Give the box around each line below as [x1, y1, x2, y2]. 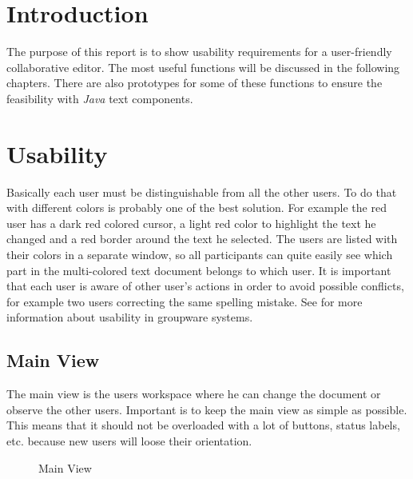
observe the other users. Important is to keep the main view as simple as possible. [6, 401, 407, 417]
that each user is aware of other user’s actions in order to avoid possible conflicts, [6, 277, 404, 294]
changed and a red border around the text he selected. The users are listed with [6, 230, 398, 247]
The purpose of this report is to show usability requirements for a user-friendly [6, 43, 392, 60]
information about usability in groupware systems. [6, 309, 253, 325]
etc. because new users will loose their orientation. [6, 432, 252, 449]
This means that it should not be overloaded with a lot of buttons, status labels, [6, 417, 400, 433]
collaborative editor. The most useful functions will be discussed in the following [6, 58, 400, 75]
